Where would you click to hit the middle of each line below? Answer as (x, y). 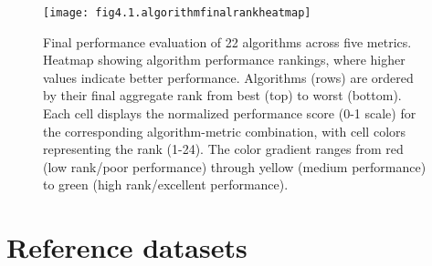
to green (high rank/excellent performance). (166, 184)
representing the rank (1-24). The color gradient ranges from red (223, 149)
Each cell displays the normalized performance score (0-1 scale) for (230, 113)
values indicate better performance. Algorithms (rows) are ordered (228, 77)
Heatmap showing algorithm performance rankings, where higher (224, 60)
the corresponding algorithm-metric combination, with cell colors (225, 131)
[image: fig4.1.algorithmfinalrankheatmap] (177, 13)
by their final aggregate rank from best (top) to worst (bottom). (222, 95)
